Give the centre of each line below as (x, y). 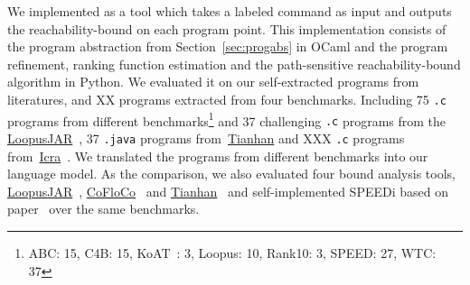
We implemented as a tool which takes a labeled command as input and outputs (230, 11)
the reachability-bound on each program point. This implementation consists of (227, 28)
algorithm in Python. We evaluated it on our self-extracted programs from (213, 82)
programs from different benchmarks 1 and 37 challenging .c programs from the (227, 119)
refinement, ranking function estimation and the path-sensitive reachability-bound (234, 64)
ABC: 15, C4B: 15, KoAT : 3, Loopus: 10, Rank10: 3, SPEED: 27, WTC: (232, 252)
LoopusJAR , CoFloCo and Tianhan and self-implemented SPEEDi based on (228, 191)
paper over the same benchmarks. (103, 209)
